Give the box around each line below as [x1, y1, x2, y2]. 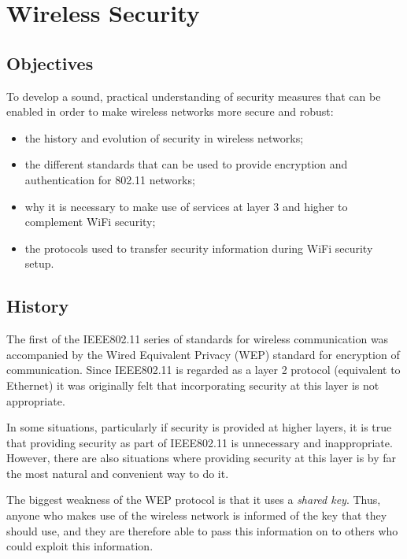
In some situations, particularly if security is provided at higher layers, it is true [6, 419, 392, 435]
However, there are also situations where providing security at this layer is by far [6, 450, 397, 466]
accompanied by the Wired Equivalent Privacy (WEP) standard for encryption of [6, 346, 400, 362]
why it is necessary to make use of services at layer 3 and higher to [24, 198, 348, 214]
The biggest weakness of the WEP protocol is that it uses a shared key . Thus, [6, 491, 381, 508]
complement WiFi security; [24, 213, 156, 230]
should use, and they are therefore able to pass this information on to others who [6, 522, 398, 539]
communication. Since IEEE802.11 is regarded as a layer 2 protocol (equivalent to [6, 361, 401, 378]
